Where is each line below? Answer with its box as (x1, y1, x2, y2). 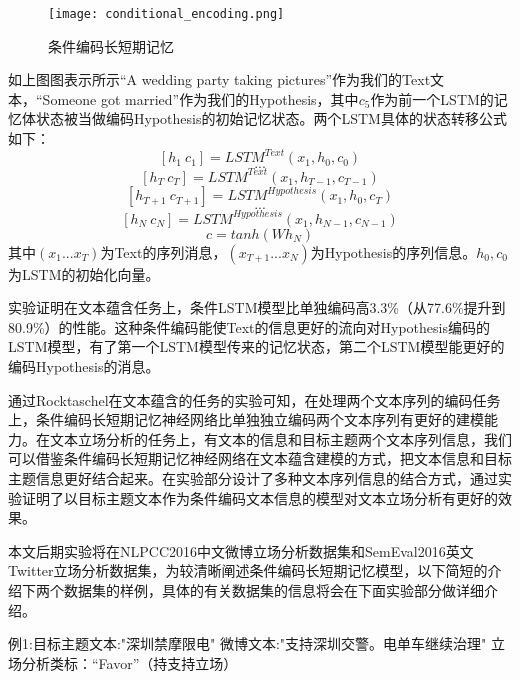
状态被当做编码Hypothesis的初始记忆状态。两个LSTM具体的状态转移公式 (35, 108, 507, 129)
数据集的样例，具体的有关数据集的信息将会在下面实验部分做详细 (63, 579, 484, 600)
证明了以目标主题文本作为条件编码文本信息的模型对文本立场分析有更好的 (21, 487, 498, 508)
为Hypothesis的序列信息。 (310, 241, 477, 262)
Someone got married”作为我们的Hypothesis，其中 (42, 88, 359, 109)
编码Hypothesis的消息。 (8, 356, 160, 376)
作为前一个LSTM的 (370, 88, 494, 109)
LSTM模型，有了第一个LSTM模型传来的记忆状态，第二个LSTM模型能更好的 (8, 336, 505, 357)
